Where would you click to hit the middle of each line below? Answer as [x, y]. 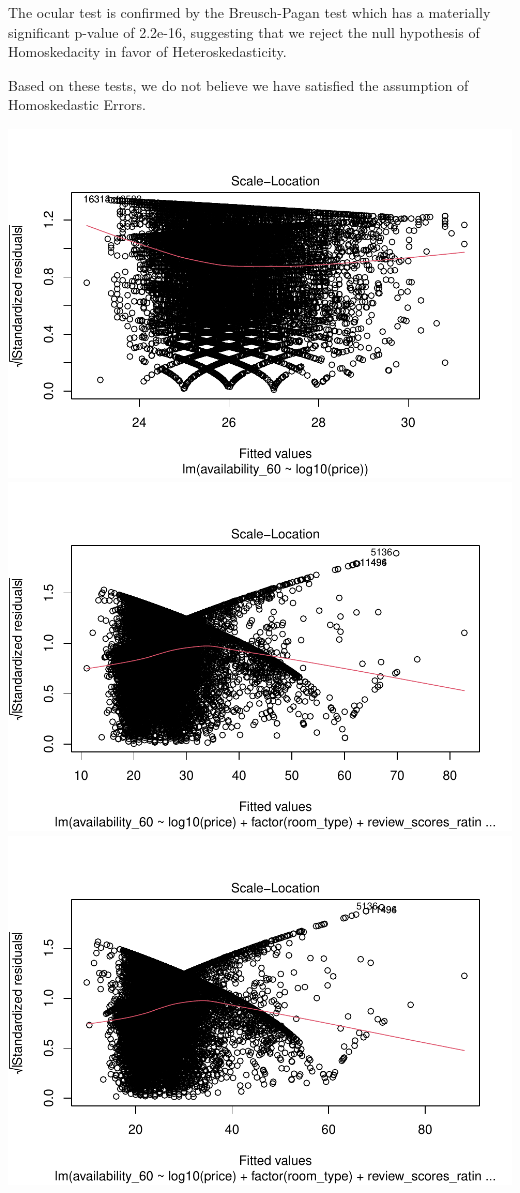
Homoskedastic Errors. [77, 104]
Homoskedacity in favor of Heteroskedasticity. [147, 51]
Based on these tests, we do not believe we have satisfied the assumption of [238, 84]
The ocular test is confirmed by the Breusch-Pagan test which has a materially [249, 12]
